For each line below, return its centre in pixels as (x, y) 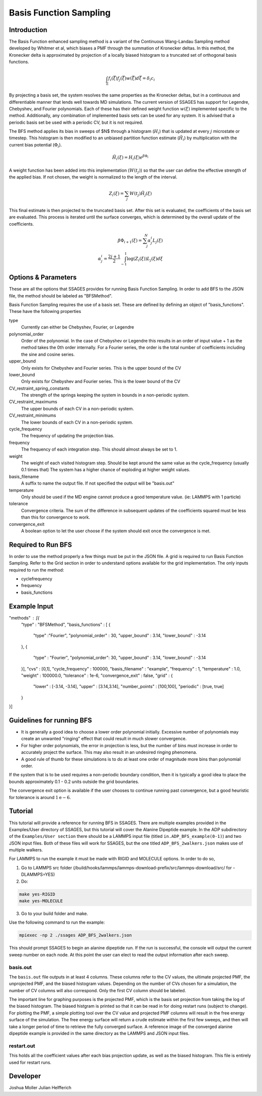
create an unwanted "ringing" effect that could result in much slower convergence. (104, 739)
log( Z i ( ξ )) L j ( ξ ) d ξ (145, 259)
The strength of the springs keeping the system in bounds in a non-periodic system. (105, 395)
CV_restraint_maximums (33, 402)
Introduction (28, 30)
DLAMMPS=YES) (38, 875)
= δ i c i (149, 79)
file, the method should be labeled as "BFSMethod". (61, 295)
